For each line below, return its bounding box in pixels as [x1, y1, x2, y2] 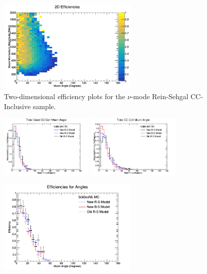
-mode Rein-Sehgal [131, 91, 189, 102]
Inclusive [4, 101, 31, 111]
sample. [33, 101, 56, 111]
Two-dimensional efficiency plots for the [4, 91, 125, 102]
